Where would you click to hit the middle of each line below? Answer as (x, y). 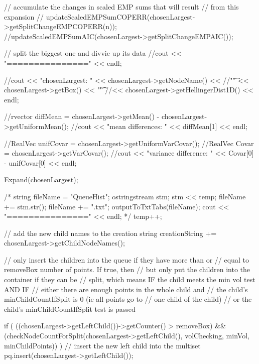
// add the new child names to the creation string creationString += (110, 233)
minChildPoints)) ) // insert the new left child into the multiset (102, 345)
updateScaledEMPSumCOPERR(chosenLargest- (120, 16)
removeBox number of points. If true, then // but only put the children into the (127, 269)
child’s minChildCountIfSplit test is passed (70, 309)
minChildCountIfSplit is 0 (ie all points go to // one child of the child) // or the (128, 299)
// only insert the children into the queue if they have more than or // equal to (126, 259)
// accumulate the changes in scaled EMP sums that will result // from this (121, 7)
